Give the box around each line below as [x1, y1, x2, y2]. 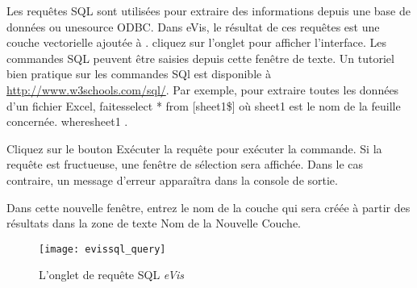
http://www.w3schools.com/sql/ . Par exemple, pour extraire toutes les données [6, 81, 399, 98]
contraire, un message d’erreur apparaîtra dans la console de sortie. [6, 171, 338, 188]
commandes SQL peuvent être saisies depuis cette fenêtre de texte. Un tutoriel [6, 49, 394, 66]
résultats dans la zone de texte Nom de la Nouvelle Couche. [6, 215, 301, 232]
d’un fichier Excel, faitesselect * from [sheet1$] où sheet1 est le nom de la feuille [6, 97, 401, 114]
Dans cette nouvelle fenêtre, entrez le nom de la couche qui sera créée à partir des [6, 198, 411, 215]
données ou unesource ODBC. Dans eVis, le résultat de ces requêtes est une [6, 18, 380, 35]
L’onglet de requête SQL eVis [39, 266, 185, 283]
